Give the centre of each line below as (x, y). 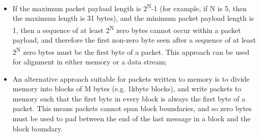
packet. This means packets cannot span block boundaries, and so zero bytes (132, 108)
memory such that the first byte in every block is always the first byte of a (129, 98)
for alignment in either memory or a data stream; (90, 61)
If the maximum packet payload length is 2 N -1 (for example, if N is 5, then (129, 7)
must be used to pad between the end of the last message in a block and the (132, 118)
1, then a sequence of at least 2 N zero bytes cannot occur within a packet (127, 29)
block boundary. (37, 128)
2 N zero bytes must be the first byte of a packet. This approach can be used (131, 51)
